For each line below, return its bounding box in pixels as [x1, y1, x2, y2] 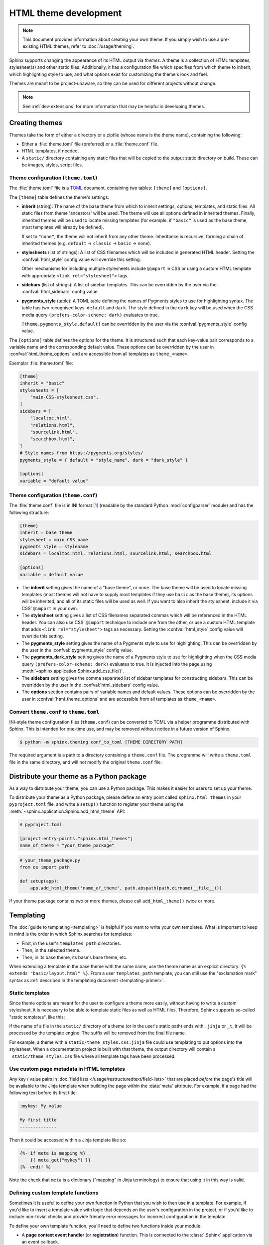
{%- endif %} [19, 1164, 52, 1170]
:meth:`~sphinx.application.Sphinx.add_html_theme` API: [9, 808, 126, 814]
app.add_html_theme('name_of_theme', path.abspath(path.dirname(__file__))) [30, 885, 222, 891]
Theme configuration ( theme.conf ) [9, 492, 98, 499]
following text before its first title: [9, 1090, 77, 1096]
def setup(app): [19, 878, 60, 884]
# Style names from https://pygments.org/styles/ [19, 450, 143, 456]
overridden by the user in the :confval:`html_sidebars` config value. [21, 682, 159, 688]
